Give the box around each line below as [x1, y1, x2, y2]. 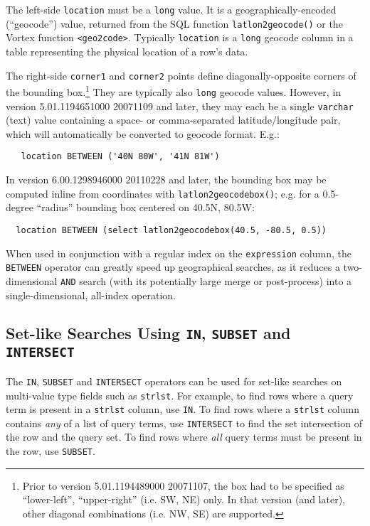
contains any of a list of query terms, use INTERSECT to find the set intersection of [6, 415, 362, 430]
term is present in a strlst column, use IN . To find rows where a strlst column [6, 402, 359, 417]
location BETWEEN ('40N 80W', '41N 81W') [21, 151, 220, 162]
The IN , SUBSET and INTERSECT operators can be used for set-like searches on [6, 373, 342, 388]
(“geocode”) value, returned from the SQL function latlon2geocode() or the [6, 16, 343, 31]
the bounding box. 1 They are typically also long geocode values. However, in [6, 82, 342, 99]
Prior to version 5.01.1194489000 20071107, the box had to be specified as [22, 478, 344, 493]
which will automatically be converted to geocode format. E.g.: [6, 126, 280, 141]
